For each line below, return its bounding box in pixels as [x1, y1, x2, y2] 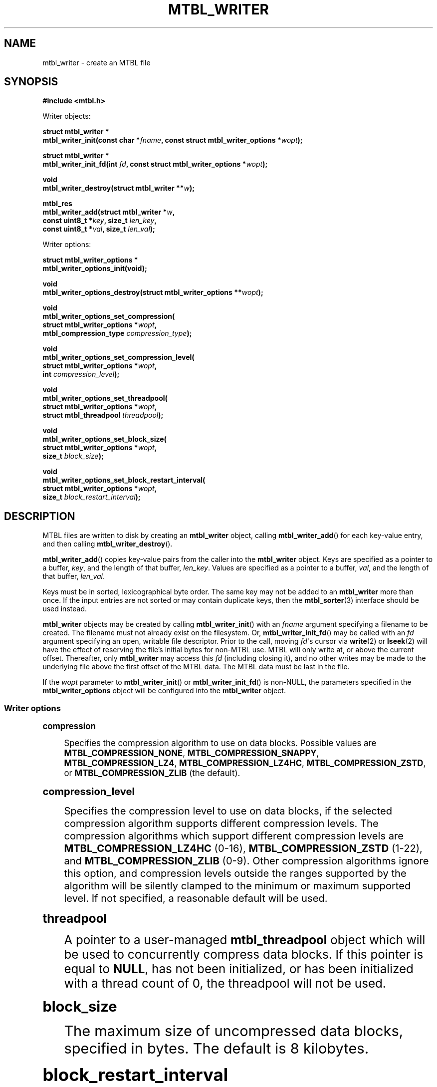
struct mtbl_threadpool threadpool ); [42, 411, 164, 420]
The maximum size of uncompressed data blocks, [64, 1022, 404, 1040]
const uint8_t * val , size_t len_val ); [42, 225, 155, 234]
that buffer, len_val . [42, 572, 105, 581]
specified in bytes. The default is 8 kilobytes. [64, 1040, 369, 1058]
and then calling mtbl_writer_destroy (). [42, 540, 173, 548]
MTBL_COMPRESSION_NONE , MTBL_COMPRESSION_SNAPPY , [64, 748, 319, 759]
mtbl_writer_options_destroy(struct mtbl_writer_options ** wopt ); [42, 288, 263, 297]
